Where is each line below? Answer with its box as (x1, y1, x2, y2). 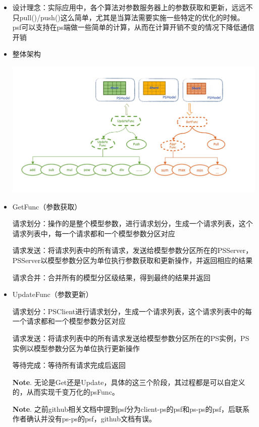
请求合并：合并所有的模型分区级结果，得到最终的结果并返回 (12, 272, 211, 282)
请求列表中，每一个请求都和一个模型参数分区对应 (12, 228, 175, 238)
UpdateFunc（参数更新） (12, 289, 93, 300)
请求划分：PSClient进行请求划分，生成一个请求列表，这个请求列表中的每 (12, 306, 252, 316)
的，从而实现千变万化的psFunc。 (12, 387, 119, 397)
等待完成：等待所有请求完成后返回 (12, 360, 126, 370)
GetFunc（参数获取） (12, 201, 82, 211)
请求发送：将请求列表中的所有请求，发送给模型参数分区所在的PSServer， (12, 245, 253, 255)
